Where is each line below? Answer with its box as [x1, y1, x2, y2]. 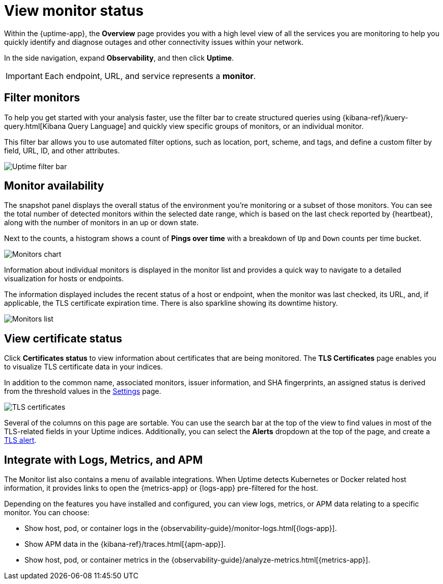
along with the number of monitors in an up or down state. [4, 218, 199, 227]
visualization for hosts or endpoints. [4, 274, 124, 283]
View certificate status [4, 332, 122, 345]
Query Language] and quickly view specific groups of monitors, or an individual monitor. [68, 121, 364, 130]
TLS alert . [4, 436, 37, 445]
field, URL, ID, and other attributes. [4, 146, 120, 155]
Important [6, 70, 43, 81]
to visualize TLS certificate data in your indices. [4, 362, 163, 371]
